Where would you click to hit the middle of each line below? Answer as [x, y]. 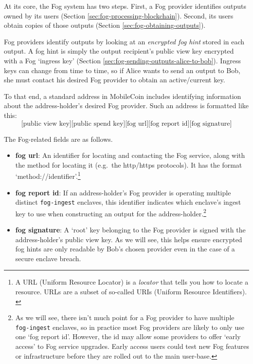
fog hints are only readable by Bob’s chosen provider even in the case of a [125, 249]
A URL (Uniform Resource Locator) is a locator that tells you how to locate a [132, 282]
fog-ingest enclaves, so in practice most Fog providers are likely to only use [130, 327]
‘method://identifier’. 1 [48, 175]
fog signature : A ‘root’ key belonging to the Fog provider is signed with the [130, 230]
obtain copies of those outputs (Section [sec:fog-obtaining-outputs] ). [105, 25]
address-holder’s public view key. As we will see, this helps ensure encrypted [129, 239]
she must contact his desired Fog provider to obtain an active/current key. [115, 80]
